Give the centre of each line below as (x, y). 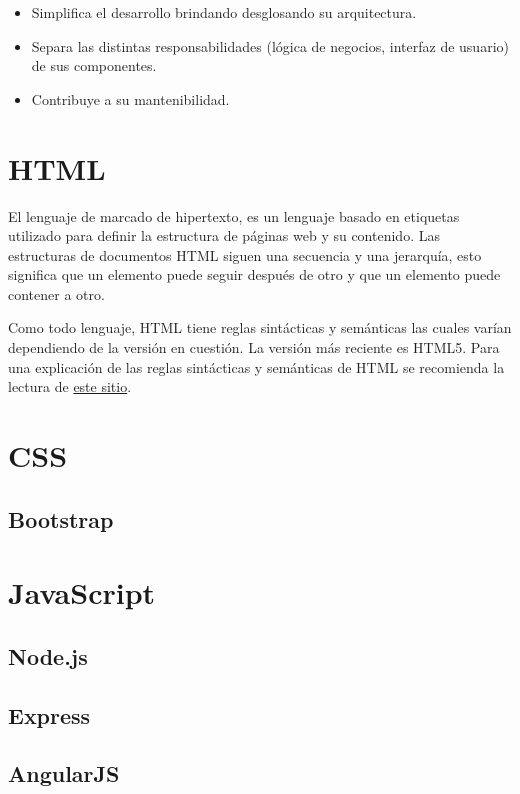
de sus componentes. (94, 65)
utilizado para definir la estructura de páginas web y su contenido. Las (224, 235)
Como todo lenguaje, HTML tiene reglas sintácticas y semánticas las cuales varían (260, 327)
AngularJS (64, 773)
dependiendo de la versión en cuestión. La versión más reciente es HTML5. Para (254, 347)
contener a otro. (56, 293)
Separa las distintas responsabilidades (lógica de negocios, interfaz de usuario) (270, 45)
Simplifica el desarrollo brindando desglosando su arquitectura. (224, 12)
